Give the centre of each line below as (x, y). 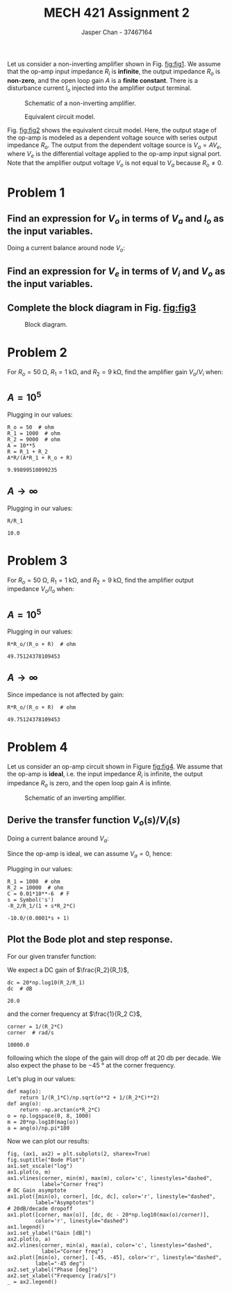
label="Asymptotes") (65, 1202)
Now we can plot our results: (48, 1141)
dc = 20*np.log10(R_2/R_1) (46, 983)
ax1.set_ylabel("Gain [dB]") (49, 1233)
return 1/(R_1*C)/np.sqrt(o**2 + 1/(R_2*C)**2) (90, 1098)
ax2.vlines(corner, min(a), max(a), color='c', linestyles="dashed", (110, 1245)
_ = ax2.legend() (32, 1282)
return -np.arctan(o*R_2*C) (60, 1109)
